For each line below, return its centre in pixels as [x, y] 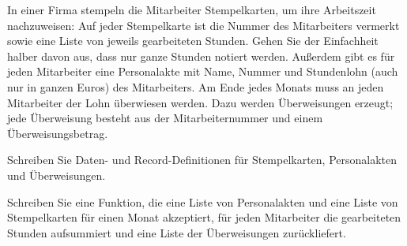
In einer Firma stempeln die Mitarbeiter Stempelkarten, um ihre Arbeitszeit [192, 9]
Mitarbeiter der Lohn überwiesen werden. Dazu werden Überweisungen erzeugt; [200, 102]
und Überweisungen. [57, 175]
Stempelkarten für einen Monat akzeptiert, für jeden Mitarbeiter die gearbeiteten [204, 217]
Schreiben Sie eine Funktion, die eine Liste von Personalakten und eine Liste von [203, 201]
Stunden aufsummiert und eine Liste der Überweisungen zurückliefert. [177, 232]
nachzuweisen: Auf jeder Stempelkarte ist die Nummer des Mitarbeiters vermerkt [203, 25]
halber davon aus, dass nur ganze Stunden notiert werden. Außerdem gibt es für [201, 56]
